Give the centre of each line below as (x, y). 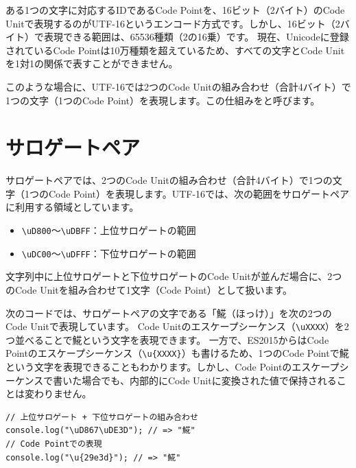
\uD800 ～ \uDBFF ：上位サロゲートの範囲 (109, 230)
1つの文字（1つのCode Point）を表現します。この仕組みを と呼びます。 (163, 100)
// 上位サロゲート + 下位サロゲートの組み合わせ (102, 417)
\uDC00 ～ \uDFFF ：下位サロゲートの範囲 (109, 253)
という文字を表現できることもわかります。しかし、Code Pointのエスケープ (173, 367)
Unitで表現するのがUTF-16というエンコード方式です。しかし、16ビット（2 (173, 23)
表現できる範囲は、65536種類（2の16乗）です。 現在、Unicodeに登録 (196, 37)
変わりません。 (58, 394)
